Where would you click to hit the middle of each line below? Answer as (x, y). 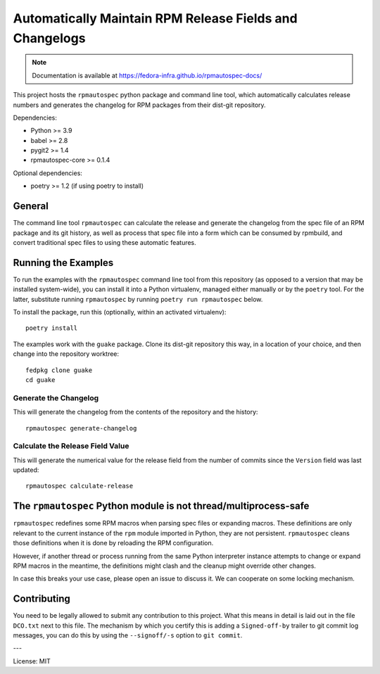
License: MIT (32, 661)
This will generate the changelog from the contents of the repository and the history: (135, 412)
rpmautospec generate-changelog (81, 428)
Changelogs (49, 38)
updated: (26, 470)
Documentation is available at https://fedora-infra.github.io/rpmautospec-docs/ (147, 75)
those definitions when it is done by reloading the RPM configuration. (113, 543)
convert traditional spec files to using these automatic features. (104, 242)
